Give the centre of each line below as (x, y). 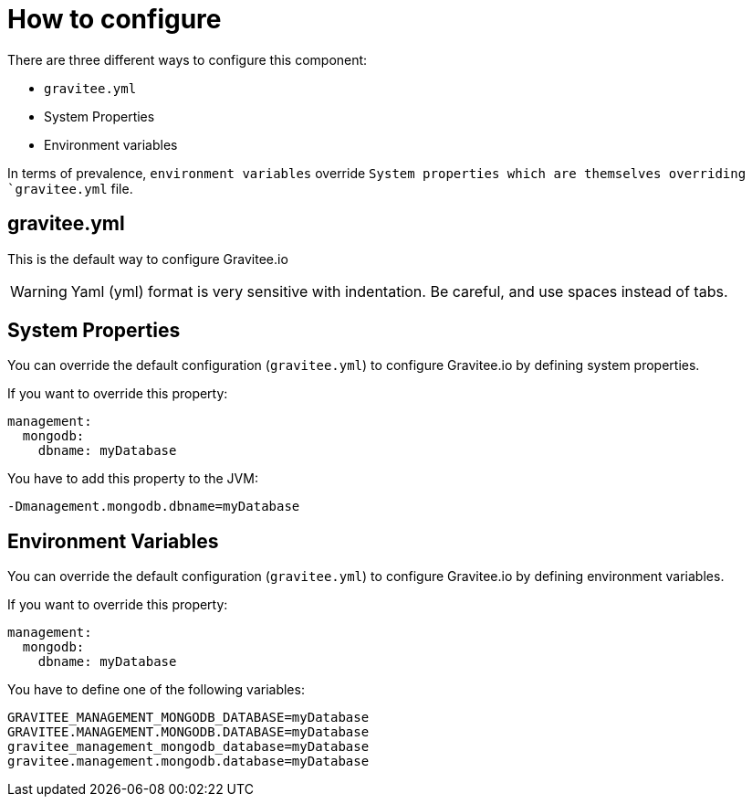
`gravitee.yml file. (70, 188)
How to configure (115, 19)
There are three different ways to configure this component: (188, 59)
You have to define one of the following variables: (156, 690)
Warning (39, 291)
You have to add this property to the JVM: (133, 479)
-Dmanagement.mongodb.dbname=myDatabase (154, 507)
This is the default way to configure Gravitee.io (148, 259)
